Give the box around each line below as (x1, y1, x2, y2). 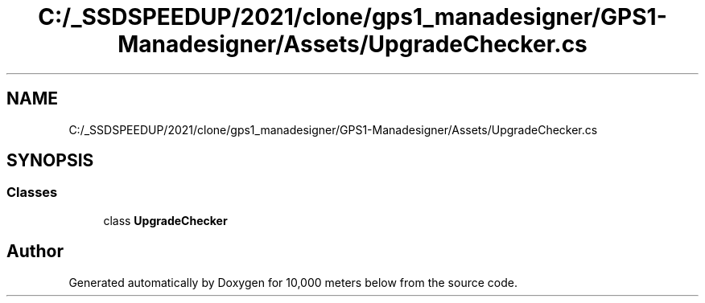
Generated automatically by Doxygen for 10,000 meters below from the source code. (68, 275, 517, 289)
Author (6, 241, 64, 262)
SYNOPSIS (6, 150, 94, 171)
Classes (6, 184, 58, 201)
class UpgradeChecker (103, 213, 228, 227)
